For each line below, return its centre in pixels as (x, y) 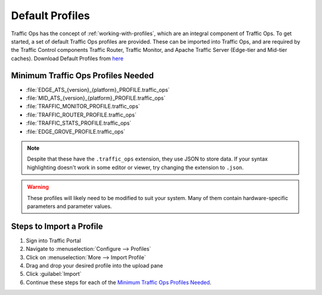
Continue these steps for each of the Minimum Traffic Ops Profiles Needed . (119, 282)
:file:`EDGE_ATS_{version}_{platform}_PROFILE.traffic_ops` (98, 90)
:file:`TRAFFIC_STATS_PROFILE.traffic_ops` (79, 123)
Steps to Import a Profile (57, 226)
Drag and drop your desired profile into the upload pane (95, 265)
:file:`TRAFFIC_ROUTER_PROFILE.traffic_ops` (81, 115)
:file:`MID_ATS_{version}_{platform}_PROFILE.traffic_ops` (96, 98)
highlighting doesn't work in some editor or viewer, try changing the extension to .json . (135, 167)
